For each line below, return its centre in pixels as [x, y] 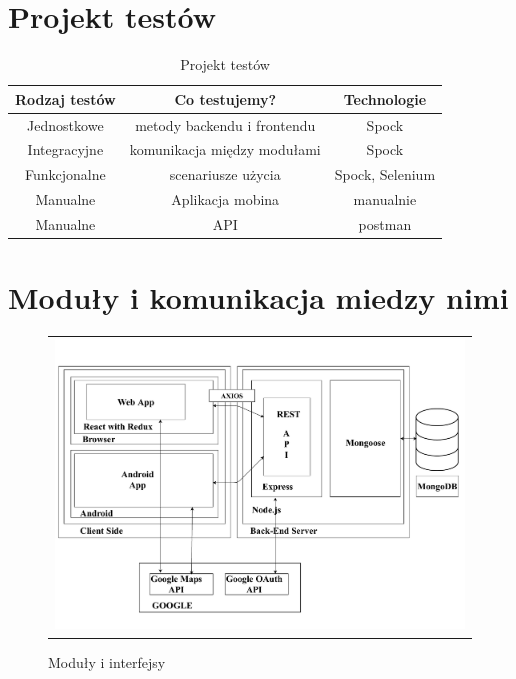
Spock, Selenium [385, 174]
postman [385, 223]
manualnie [385, 199]
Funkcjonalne [65, 174]
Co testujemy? [225, 98]
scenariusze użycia [225, 174]
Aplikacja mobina [225, 199]
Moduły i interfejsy [107, 661]
